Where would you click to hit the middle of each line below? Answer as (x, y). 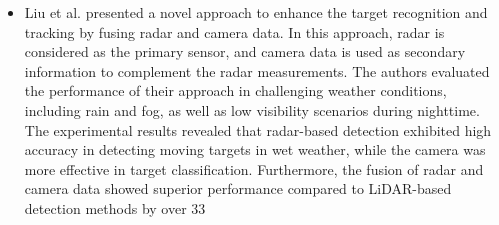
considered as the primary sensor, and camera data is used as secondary (245, 51)
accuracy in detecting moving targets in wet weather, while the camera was (255, 149)
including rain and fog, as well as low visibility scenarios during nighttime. (252, 109)
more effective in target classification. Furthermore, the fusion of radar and (254, 168)
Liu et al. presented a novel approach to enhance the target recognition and (256, 12)
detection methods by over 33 (115, 207)
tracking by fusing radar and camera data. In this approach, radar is (234, 31)
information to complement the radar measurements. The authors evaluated (257, 70)
